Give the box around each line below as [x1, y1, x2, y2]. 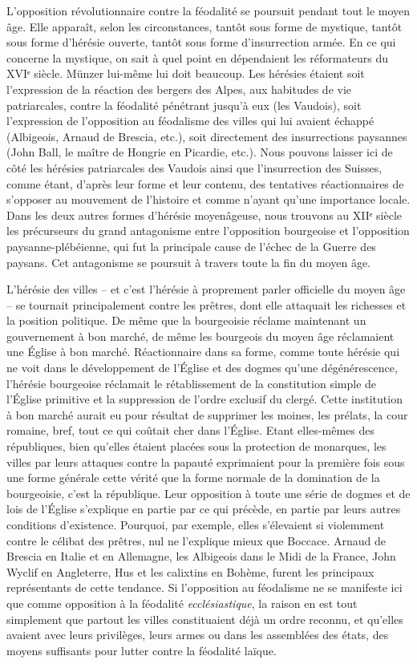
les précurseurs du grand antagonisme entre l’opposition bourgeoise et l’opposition [6, 222, 410, 239]
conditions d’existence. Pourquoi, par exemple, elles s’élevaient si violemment [6, 516, 385, 532]
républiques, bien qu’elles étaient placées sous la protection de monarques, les [6, 438, 387, 455]
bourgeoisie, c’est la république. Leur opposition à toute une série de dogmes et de [6, 484, 411, 501]
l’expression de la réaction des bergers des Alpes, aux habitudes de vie [6, 80, 352, 97]
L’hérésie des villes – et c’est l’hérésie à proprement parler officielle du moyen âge [6, 281, 406, 298]
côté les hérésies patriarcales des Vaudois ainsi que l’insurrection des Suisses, [6, 159, 383, 176]
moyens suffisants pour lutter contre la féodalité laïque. [6, 642, 277, 658]
